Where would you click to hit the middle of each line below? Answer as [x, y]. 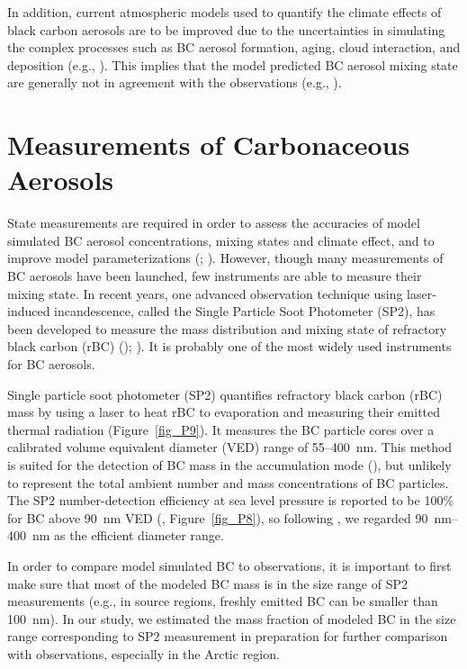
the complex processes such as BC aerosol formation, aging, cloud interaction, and [234, 47]
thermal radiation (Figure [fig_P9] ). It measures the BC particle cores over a [221, 429]
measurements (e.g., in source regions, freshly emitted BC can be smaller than [223, 601]
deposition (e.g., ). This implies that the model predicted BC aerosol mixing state [233, 64]
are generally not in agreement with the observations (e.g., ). [175, 82]
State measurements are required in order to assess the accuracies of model [214, 223]
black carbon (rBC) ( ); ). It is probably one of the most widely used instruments [229, 346]
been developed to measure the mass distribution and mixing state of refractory [227, 328]
